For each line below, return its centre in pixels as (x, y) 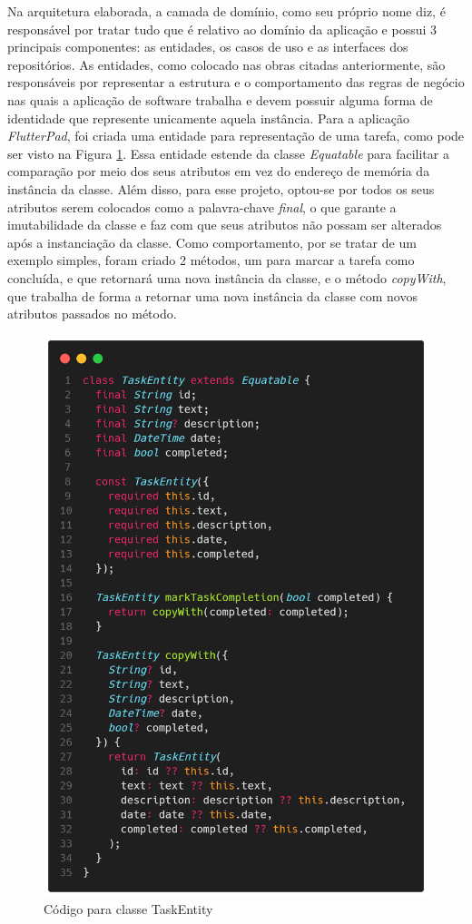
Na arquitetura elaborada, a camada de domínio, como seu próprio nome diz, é (226, 11)
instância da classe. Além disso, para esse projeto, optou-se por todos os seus (221, 188)
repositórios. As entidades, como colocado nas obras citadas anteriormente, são (226, 64)
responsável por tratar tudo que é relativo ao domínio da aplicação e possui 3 (222, 29)
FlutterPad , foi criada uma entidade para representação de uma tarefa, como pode (236, 136)
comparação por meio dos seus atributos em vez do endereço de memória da (219, 171)
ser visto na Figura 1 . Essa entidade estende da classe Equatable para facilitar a (228, 153)
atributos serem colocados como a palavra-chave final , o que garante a (202, 206)
